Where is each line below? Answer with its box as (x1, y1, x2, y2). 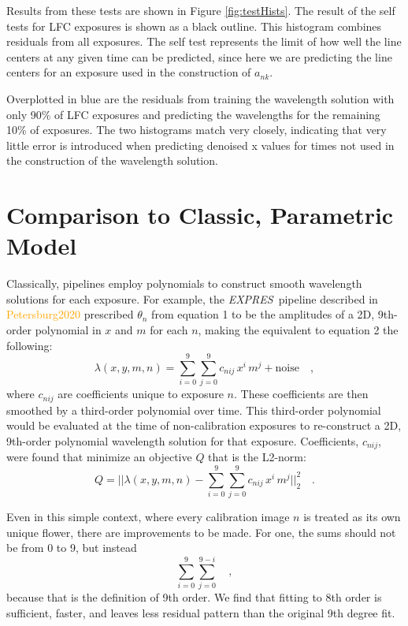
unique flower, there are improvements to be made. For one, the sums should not (6, 524, 396, 540)
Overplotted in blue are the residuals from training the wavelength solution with (6, 90, 395, 106)
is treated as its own (303, 509, 401, 525)
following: (6, 337, 53, 353)
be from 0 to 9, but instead (6, 539, 137, 556)
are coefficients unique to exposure (57, 386, 224, 402)
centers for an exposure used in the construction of (6, 64, 251, 80)
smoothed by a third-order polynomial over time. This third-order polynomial (6, 401, 381, 418)
